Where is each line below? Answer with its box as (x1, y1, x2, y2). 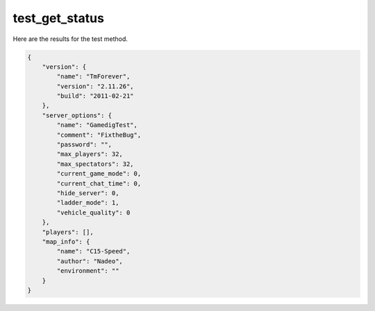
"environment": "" (56, 267, 119, 275)
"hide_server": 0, (56, 190, 119, 197)
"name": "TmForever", (56, 73, 131, 81)
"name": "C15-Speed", (56, 247, 131, 255)
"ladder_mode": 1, (56, 199, 119, 207)
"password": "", (56, 141, 112, 149)
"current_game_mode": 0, (56, 170, 142, 178)
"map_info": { (42, 237, 90, 246)
